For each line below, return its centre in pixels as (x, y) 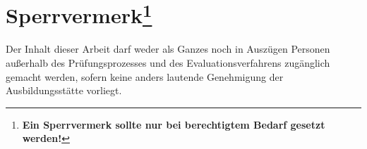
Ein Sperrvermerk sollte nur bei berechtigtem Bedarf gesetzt (174, 124)
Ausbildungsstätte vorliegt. (64, 90)
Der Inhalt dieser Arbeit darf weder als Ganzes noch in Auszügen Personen (168, 49)
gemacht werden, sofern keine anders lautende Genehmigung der (145, 76)
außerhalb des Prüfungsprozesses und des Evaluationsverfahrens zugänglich (168, 63)
